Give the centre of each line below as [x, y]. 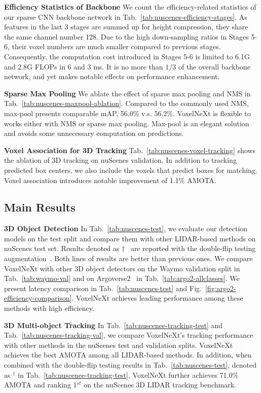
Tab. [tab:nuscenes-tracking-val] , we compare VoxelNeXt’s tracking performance [129, 335]
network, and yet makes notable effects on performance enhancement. [112, 76]
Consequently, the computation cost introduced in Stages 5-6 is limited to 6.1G [127, 56]
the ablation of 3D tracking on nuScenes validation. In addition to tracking [120, 160]
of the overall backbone [214, 66]
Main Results [40, 207]
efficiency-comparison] [38, 298]
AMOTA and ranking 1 [41, 385]
